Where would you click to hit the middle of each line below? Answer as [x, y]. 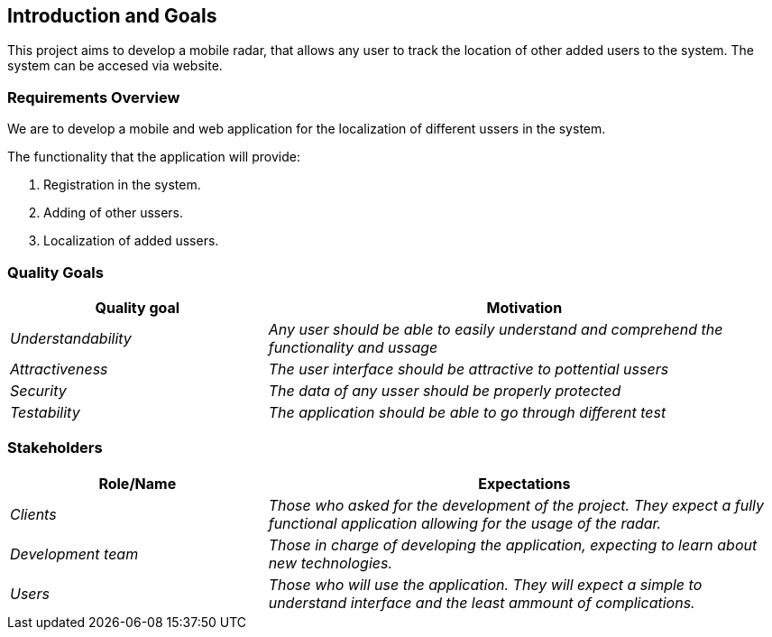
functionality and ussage [353, 347]
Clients [33, 514]
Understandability [71, 338]
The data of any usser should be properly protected [445, 390]
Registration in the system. [122, 185]
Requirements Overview [94, 97]
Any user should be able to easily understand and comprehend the [496, 329]
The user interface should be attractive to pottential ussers [469, 369]
